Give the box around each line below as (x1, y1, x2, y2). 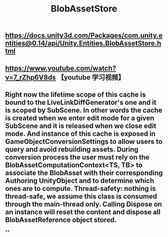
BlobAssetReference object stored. (5, 215, 117, 224)
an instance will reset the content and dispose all (5, 207, 161, 216)
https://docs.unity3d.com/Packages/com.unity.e (5, 31, 163, 40)
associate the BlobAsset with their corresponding (5, 168, 163, 177)
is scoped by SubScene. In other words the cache (5, 106, 162, 114)
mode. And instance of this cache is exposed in (5, 129, 156, 138)
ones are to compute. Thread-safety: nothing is (5, 184, 156, 193)
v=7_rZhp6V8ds (5, 73, 56, 82)
